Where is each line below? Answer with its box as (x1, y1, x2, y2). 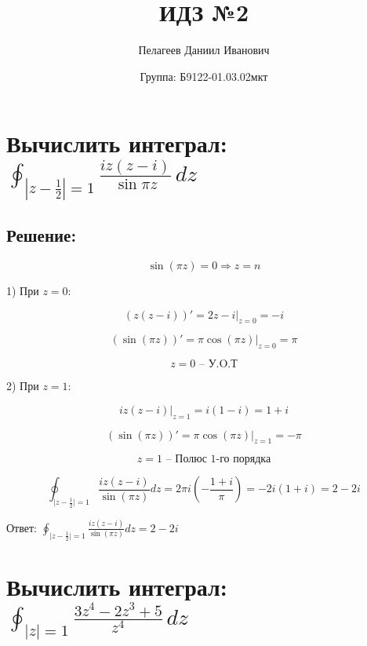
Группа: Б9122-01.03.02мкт (140, 68, 268, 84)
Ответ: (6, 519, 37, 535)
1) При (6, 283, 39, 299)
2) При (6, 378, 39, 394)
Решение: (6, 223, 77, 247)
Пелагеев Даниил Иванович (138, 42, 270, 58)
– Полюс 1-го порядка (165, 454, 271, 465)
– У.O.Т (199, 359, 238, 370)
